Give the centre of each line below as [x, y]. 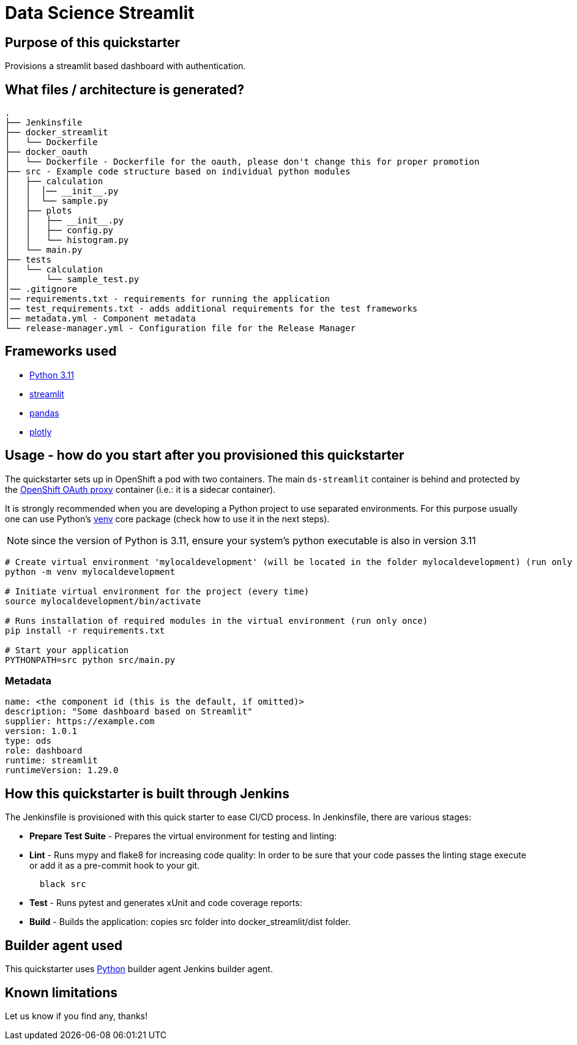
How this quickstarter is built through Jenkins [147, 793]
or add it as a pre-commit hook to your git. [115, 866]
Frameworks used [61, 351]
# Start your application [67, 650]
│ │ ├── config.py [59, 230]
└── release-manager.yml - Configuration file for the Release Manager [181, 328]
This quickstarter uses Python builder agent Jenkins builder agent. [139, 969]
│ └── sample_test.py [72, 279]
